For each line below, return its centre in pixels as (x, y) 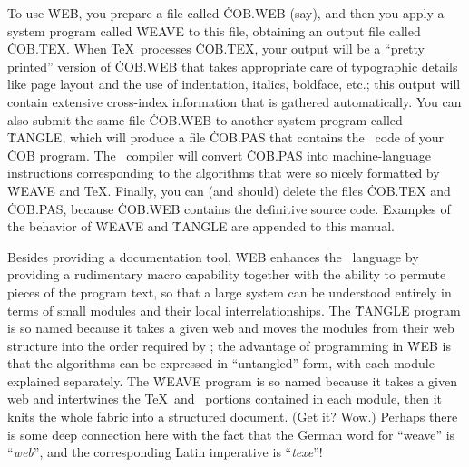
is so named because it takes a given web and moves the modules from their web (231, 328)
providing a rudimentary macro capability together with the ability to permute (227, 274)
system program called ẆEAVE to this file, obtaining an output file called (214, 30)
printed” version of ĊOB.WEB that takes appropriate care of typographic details (233, 66)
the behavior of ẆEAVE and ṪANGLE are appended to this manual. (201, 226)
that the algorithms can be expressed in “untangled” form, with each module (221, 363)
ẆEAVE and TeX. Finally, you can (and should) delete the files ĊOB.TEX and (229, 190)
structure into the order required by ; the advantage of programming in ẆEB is (229, 345)
